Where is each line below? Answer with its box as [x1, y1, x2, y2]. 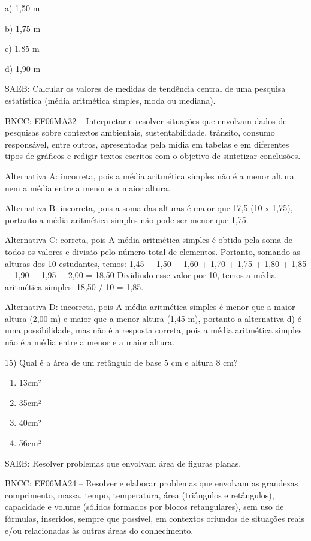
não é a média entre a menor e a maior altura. [5, 336, 174, 348]
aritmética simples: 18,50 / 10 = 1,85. [5, 280, 144, 293]
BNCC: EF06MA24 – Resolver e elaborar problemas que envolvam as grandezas [5, 477, 298, 489]
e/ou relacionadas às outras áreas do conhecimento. [5, 524, 194, 536]
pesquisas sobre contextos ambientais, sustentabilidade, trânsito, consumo [5, 126, 275, 139]
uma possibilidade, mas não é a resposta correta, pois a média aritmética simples [5, 324, 302, 336]
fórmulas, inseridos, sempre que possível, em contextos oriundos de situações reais [5, 512, 304, 524]
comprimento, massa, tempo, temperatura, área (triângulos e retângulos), [5, 488, 274, 501]
